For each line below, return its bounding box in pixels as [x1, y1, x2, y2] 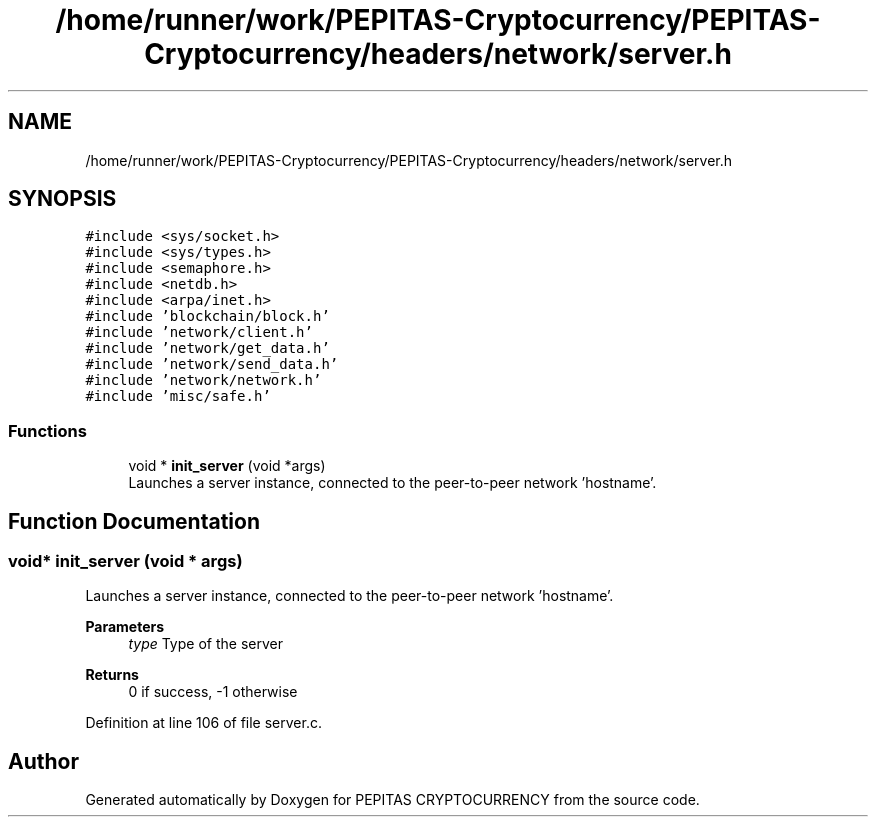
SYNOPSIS [8, 186, 117, 212]
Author [8, 748, 79, 774]
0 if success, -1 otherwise [128, 683, 298, 701]
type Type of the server [128, 635, 283, 653]
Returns [85, 666, 139, 684]
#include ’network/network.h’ [85, 372, 322, 389]
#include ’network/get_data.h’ [85, 340, 330, 357]
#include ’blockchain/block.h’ [85, 308, 330, 325]
